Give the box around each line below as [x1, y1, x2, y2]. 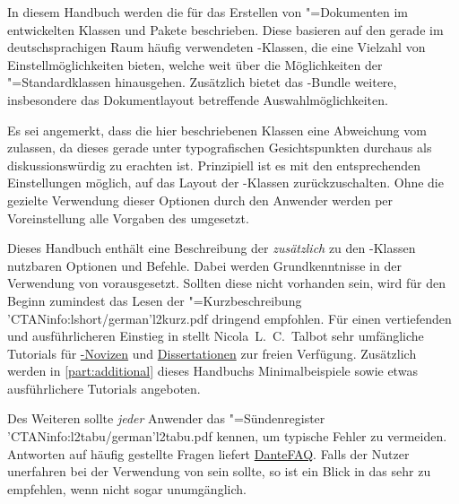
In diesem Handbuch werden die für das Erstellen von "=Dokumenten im [7, 3, 408, 21]
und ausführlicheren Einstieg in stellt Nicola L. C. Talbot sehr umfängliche [7, 326, 424, 345]
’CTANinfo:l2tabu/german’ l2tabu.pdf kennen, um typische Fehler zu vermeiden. [7, 427, 447, 446]
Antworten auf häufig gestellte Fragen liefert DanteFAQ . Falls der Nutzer [7, 444, 410, 463]
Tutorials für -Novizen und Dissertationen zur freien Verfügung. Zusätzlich [7, 343, 417, 362]
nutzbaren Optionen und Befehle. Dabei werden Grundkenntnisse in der [7, 256, 402, 274]
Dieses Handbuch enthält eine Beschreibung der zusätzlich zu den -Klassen [7, 239, 416, 257]
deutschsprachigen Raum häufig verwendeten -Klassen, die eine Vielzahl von [7, 38, 426, 56]
